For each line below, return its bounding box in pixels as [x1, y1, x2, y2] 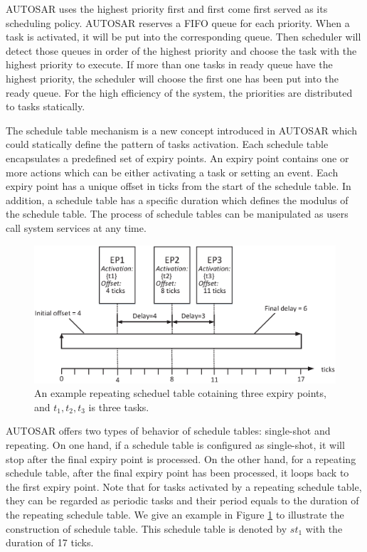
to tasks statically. [6, 99, 85, 114]
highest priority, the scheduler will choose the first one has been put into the [6, 70, 339, 85]
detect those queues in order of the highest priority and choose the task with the [6, 43, 357, 58]
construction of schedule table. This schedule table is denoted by [6, 521, 287, 536]
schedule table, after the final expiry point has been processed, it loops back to [6, 465, 349, 480]
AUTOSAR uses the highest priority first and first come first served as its [6, 1, 328, 16]
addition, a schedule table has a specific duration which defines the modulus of [6, 192, 349, 207]
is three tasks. [88, 399, 149, 414]
